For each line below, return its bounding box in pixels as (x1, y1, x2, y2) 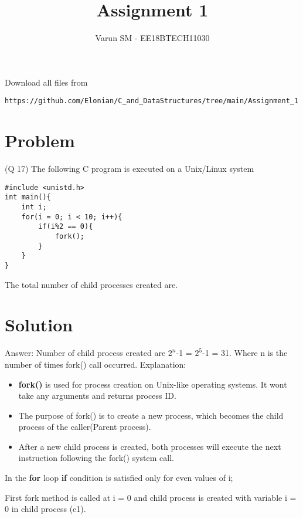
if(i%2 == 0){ (38, 222, 93, 231)
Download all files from (5, 76, 88, 88)
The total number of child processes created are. (5, 278, 178, 290)
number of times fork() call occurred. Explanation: (5, 358, 186, 370)
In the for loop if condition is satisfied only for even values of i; (5, 471, 233, 484)
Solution (5, 313, 73, 337)
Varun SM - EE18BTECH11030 (95, 32, 210, 44)
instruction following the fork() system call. (18, 452, 174, 464)
